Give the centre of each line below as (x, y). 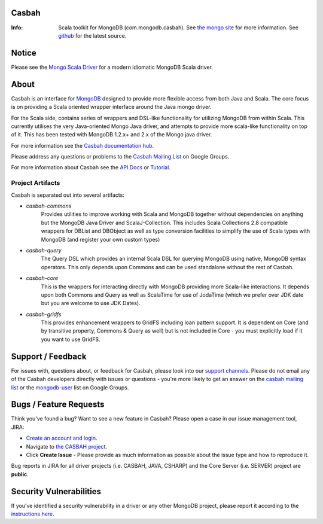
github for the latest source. (92, 35)
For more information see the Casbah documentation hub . (83, 145)
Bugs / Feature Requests (58, 405)
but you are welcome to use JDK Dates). (91, 303)
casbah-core (42, 278)
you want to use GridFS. (71, 339)
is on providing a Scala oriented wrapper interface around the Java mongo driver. (111, 107)
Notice (24, 53)
